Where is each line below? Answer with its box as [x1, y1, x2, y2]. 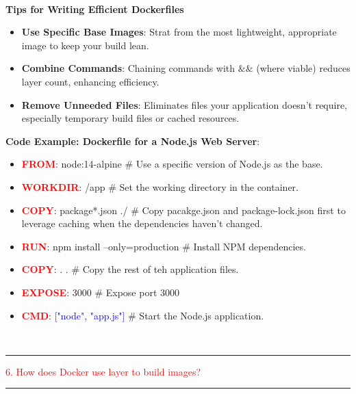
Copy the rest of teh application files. [82, 262, 239, 276]
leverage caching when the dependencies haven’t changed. [21, 216, 263, 231]
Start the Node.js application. [139, 308, 264, 322]
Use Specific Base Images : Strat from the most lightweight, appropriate [21, 25, 337, 39]
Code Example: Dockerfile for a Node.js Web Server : [5, 133, 260, 148]
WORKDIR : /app [21, 179, 105, 194]
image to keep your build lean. [21, 38, 149, 52]
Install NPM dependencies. [193, 239, 306, 253]
